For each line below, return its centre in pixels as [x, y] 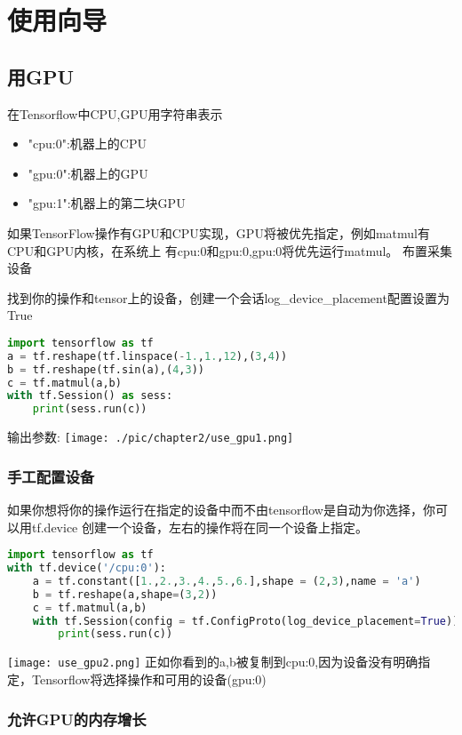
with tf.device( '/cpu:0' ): [87, 568]
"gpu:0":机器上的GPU [88, 173]
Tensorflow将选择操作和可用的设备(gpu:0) [149, 679]
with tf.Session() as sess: [90, 396]
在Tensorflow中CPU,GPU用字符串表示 [115, 113]
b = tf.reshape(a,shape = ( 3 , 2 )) [125, 594]
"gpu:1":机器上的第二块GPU [107, 203]
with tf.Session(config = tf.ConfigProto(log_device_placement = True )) [246, 621]
